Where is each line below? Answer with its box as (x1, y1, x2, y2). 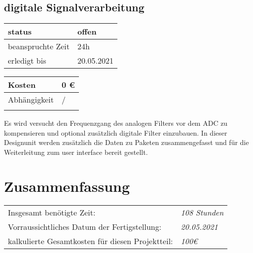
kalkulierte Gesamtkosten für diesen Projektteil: (8, 235, 173, 247)
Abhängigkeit (8, 94, 54, 106)
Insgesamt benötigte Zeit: (8, 206, 96, 218)
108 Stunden (181, 206, 224, 218)
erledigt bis (8, 55, 46, 67)
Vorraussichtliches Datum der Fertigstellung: (8, 220, 162, 232)
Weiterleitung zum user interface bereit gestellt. (4, 146, 148, 157)
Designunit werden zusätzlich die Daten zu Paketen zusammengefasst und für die (4, 137, 249, 147)
